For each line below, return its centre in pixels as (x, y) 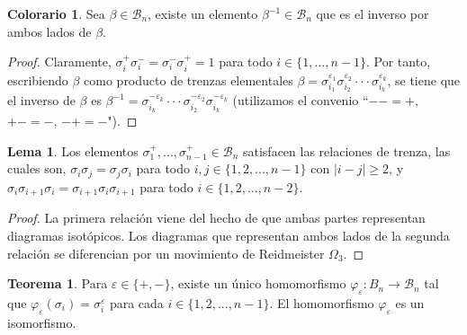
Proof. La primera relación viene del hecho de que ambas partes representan (216, 218)
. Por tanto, (399, 62)
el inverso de (41, 100)
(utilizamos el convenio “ (301, 100)
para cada (136, 302)
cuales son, (37, 168)
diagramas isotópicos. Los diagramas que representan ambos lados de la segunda (229, 235)
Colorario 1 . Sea (56, 13)
